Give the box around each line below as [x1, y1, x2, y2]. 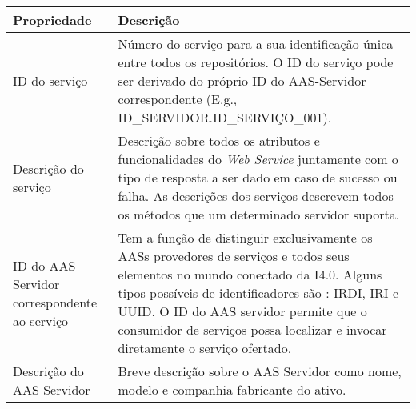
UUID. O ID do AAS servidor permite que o [118, 302, 367, 320]
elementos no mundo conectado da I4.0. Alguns [118, 265, 382, 283]
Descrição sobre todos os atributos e [118, 131, 320, 150]
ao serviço [13, 311, 69, 330]
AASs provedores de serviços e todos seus [118, 247, 350, 265]
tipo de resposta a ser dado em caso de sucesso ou [118, 168, 398, 186]
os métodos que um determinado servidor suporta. [118, 205, 400, 223]
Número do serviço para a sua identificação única [118, 34, 394, 53]
